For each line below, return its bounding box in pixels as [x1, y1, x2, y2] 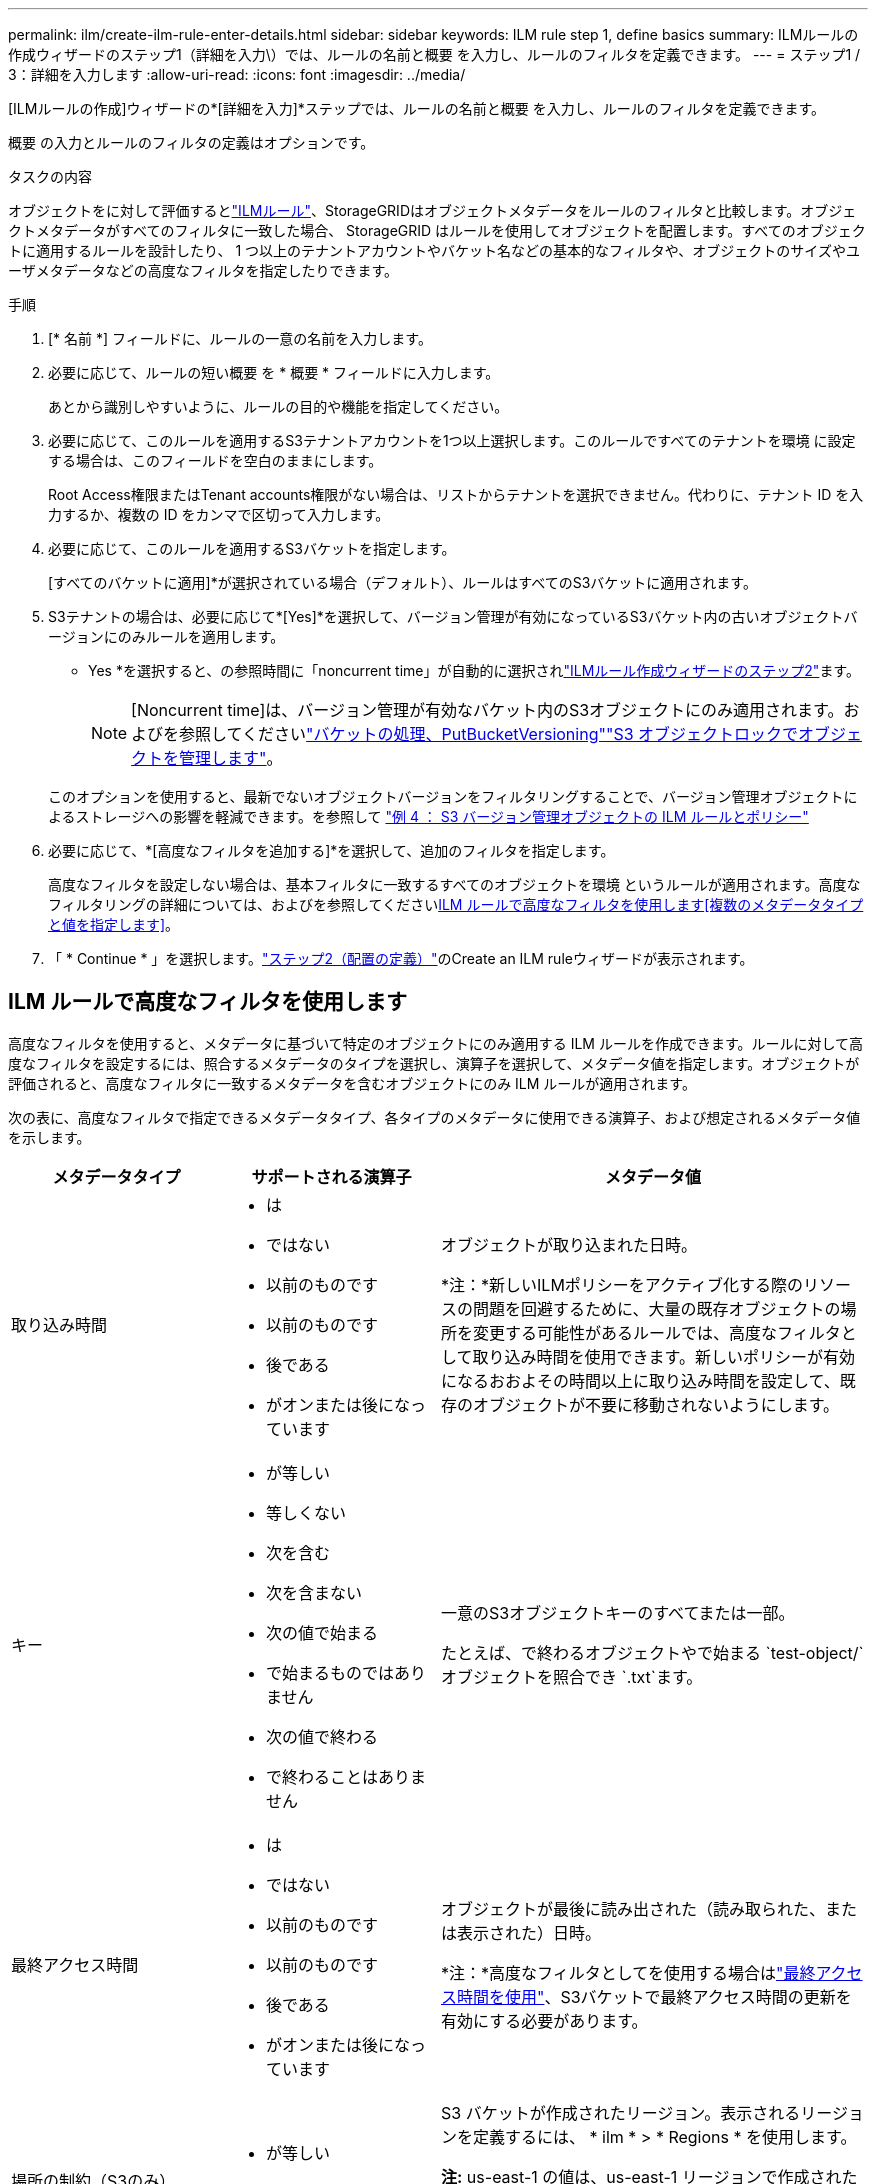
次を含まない [266, 1582, 363, 1603]
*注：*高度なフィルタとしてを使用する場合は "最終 [441, 1962, 816, 1983]
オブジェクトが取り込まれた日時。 [441, 1234, 698, 1255]
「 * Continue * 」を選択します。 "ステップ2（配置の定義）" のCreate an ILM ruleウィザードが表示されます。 [48, 950, 754, 967]
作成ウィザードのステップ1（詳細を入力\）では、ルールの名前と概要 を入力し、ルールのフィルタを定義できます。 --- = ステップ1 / [8, 46, 861, 63]
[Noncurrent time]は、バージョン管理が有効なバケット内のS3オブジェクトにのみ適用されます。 [131, 700, 844, 720]
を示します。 [8, 1128, 91, 1146]
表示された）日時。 [457, 1922, 602, 1943]
